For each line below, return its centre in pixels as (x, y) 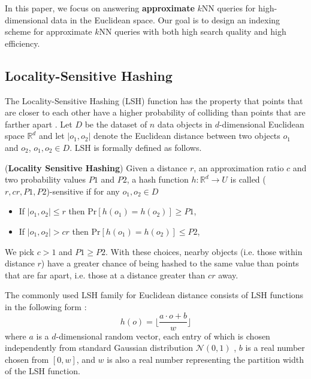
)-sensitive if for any (83, 191)
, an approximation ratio (239, 167)
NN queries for (229, 8)
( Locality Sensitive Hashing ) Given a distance (96, 167)
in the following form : (46, 306)
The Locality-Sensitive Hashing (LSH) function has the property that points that (154, 100)
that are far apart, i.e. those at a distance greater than (105, 275)
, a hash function (158, 179)
